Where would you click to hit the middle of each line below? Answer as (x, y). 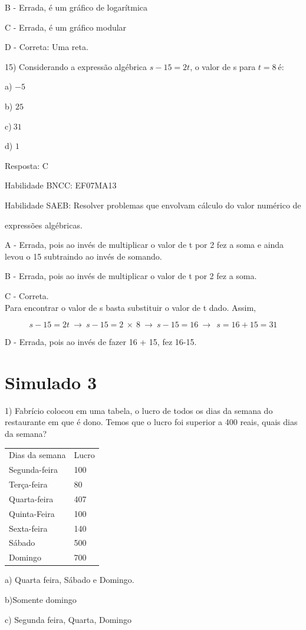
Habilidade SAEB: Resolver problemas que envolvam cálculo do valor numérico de (153, 205)
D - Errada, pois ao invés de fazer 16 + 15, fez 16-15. (101, 342)
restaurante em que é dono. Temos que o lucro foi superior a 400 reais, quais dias (151, 422)
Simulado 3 (51, 382)
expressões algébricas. (44, 225)
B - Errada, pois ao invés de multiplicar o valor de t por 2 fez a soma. (131, 276)
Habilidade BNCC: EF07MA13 (61, 185)
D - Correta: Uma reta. (47, 47)
